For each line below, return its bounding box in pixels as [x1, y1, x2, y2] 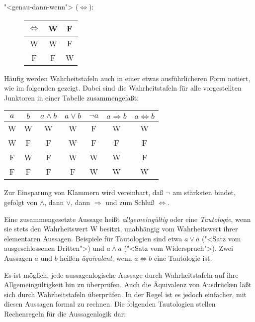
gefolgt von [4, 197, 38, 207]
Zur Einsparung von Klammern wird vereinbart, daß [4, 187, 164, 198]
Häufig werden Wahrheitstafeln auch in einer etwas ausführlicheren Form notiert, [4, 73, 251, 83]
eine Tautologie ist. [154, 252, 212, 263]
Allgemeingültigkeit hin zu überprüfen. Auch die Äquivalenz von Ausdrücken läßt [4, 279, 252, 290]
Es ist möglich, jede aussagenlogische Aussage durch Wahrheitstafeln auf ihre [4, 269, 239, 280]
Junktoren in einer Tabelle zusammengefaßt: [4, 92, 139, 103]
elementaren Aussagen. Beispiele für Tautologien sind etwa [4, 233, 182, 243]
